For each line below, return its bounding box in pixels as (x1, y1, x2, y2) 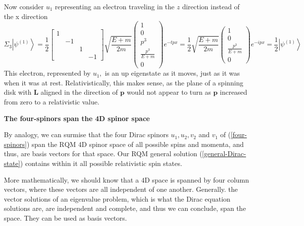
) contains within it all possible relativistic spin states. (20, 158, 182, 168)
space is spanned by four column (152, 174, 249, 185)
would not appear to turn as (127, 87, 211, 97)
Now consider (4, 1, 44, 11)
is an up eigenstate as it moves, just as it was (105, 68, 240, 78)
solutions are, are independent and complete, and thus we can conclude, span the (4, 203, 246, 213)
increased (220, 87, 247, 97)
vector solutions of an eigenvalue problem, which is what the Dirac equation (4, 193, 230, 204)
